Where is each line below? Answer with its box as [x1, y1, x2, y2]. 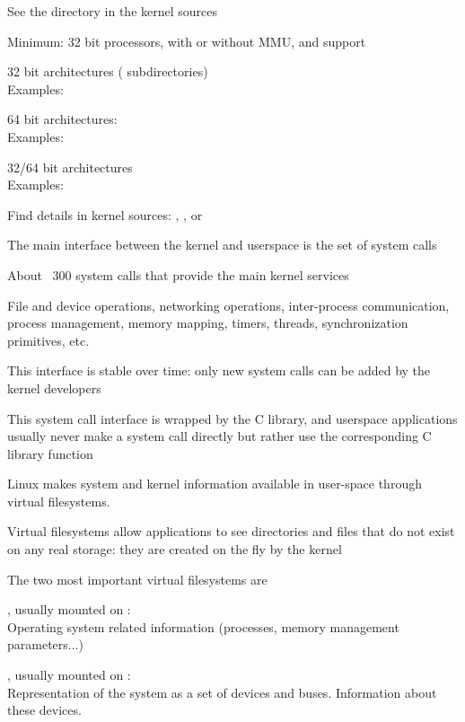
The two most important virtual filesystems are [7, 569, 268, 588]
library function [7, 444, 93, 462]
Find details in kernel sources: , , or [7, 205, 203, 224]
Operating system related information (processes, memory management [7, 617, 399, 636]
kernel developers [7, 378, 101, 397]
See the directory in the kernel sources [7, 2, 218, 20]
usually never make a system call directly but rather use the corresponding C [7, 427, 432, 445]
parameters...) [7, 635, 83, 654]
